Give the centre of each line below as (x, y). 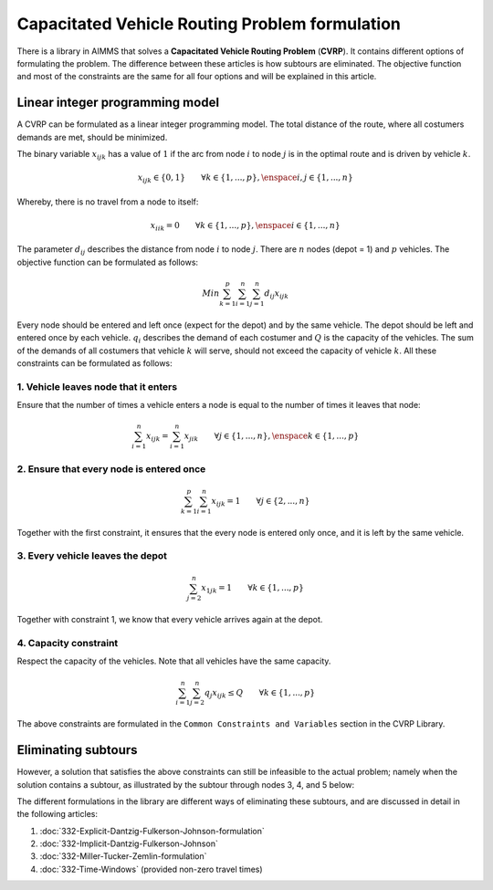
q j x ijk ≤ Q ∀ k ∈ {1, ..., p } (260, 694)
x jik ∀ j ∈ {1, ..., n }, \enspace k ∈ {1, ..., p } (272, 437)
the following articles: (57, 814)
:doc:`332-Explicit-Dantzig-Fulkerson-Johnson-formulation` (152, 831)
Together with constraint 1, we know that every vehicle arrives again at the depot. (170, 620)
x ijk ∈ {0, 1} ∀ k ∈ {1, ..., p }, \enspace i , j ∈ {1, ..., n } (245, 178)
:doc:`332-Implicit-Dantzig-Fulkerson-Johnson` (129, 843)
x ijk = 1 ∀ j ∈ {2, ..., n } (261, 502)
